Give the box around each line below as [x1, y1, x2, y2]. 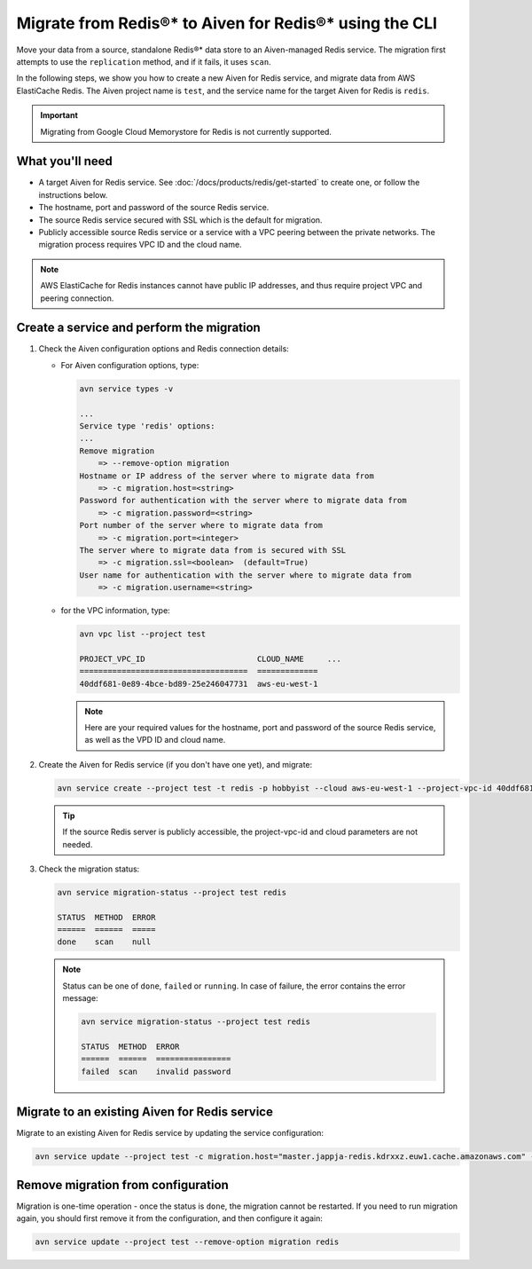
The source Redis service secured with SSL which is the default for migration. [38, 214, 323, 225]
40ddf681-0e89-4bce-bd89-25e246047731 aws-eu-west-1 [79, 679, 318, 689]
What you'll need [16, 154, 113, 169]
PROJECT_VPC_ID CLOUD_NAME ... [79, 653, 341, 664]
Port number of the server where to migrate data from [79, 520, 323, 531]
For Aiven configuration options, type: [60, 359, 199, 370]
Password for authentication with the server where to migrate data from [79, 495, 407, 506]
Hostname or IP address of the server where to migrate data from [79, 470, 374, 481]
